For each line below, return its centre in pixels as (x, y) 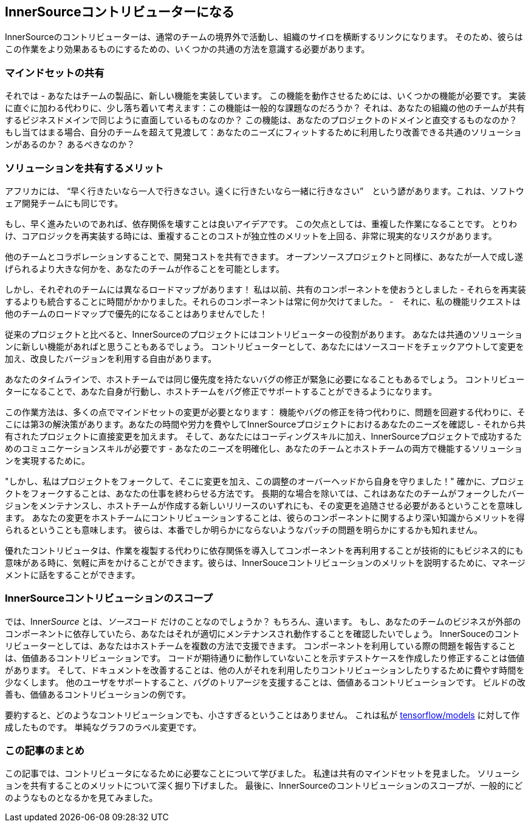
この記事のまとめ (45, 751)
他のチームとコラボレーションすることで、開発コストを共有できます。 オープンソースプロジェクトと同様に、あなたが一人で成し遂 (264, 256)
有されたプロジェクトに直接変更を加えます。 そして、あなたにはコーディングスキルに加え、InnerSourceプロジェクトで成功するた (264, 436)
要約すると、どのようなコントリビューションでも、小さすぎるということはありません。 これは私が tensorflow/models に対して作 (262, 715)
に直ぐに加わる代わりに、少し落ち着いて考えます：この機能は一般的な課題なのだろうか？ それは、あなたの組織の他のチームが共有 (265, 108)
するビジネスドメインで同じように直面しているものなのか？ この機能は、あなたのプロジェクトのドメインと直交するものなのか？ (261, 120)
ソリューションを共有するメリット (84, 168)
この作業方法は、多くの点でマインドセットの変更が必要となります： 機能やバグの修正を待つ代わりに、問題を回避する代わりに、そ (265, 412)
